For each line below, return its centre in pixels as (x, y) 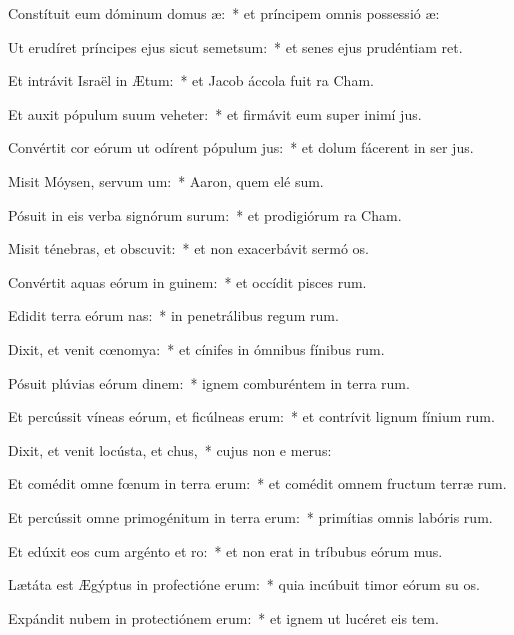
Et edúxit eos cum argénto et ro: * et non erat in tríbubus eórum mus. (225, 550)
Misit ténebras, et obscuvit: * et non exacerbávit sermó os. (188, 248)
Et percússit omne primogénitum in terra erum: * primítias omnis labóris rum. (250, 516)
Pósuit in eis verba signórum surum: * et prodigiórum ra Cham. (205, 214)
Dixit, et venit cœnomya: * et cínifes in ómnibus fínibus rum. (196, 348)
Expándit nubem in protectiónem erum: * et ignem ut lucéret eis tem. (223, 617)
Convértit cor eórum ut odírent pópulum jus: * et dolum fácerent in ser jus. (241, 147)
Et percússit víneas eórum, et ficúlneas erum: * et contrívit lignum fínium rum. (251, 416)
